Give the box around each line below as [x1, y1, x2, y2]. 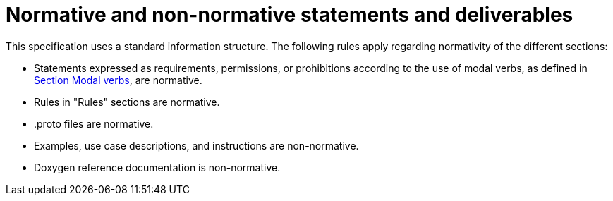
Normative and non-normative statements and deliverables [6, 3, 573, 27]
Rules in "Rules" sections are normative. [34, 95, 220, 108]
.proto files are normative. [34, 117, 154, 130]
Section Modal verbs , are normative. [34, 73, 202, 86]
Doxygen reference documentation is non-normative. [34, 161, 281, 173]
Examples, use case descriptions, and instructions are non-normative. [34, 139, 359, 152]
